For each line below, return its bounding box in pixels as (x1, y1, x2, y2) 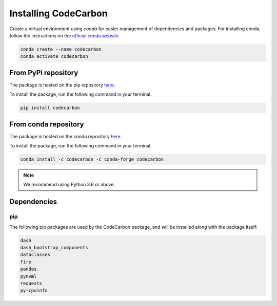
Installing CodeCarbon (9, 8, 108, 19)
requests (20, 280, 43, 286)
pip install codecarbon (20, 105, 81, 111)
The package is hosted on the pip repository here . (9, 82, 115, 88)
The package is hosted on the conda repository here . (9, 133, 122, 139)
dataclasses (20, 252, 51, 258)
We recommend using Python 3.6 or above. (23, 182, 115, 188)
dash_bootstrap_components (20, 245, 88, 250)
